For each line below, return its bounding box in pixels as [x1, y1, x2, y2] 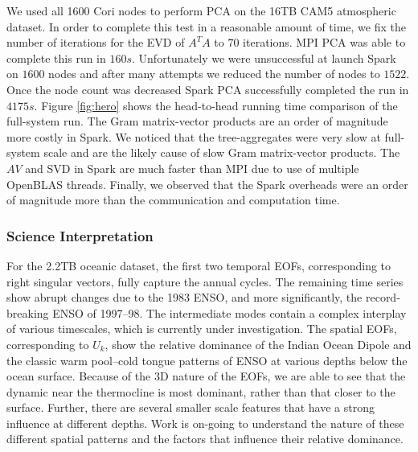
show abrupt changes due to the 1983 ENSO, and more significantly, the [6, 289, 363, 306]
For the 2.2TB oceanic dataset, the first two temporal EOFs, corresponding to [6, 257, 391, 273]
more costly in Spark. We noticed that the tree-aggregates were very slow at [6, 128, 381, 145]
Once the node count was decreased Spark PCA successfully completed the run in [6, 80, 409, 97]
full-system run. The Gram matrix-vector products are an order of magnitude [6, 113, 388, 129]
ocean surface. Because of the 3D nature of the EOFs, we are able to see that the [6, 368, 406, 384]
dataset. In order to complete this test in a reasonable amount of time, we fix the [6, 18, 406, 35]
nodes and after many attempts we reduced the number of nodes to [48, 65, 380, 82]
